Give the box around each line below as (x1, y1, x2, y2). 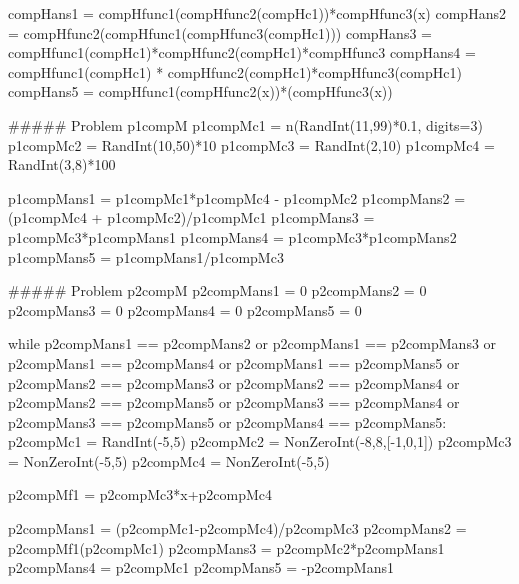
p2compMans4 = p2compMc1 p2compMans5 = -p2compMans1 (8, 557, 395, 578)
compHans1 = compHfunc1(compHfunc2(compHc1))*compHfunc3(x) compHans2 (8, 3, 506, 23)
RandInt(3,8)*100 (8, 154, 116, 175)
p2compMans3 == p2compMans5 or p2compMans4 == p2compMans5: (8, 411, 447, 432)
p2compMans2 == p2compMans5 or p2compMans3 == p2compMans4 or (8, 392, 460, 413)
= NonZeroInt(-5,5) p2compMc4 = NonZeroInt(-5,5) (8, 450, 330, 471)
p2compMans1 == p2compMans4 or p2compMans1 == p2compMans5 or (8, 352, 460, 373)
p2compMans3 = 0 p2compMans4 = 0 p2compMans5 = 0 (8, 299, 362, 320)
